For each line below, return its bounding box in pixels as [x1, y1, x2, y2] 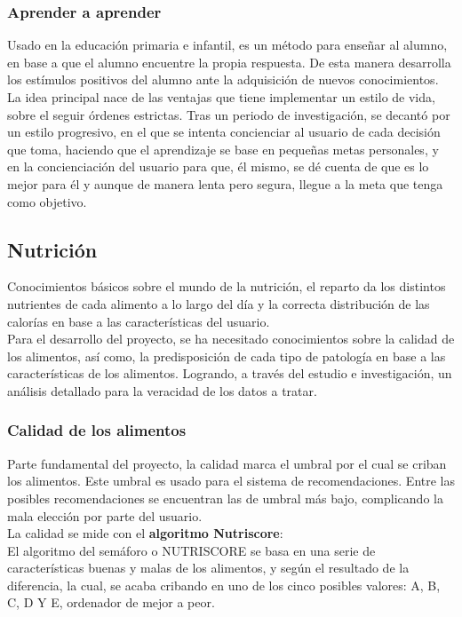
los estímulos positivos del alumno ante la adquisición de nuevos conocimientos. [7, 70, 439, 89]
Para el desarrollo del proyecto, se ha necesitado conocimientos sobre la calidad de [7, 329, 455, 348]
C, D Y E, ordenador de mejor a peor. [7, 593, 215, 612]
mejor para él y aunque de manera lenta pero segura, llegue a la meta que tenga [7, 174, 443, 193]
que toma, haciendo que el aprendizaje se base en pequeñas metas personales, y [7, 139, 439, 158]
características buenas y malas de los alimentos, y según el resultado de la [7, 558, 410, 577]
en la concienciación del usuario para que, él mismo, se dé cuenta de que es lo [7, 157, 429, 176]
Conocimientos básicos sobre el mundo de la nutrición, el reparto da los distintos [7, 277, 446, 296]
